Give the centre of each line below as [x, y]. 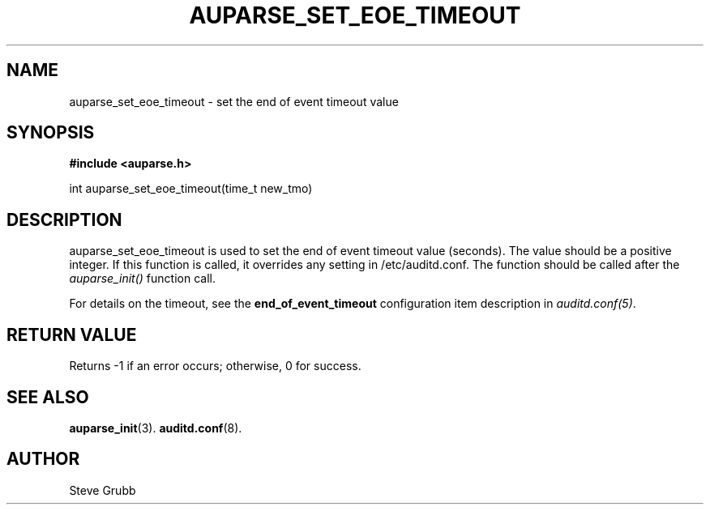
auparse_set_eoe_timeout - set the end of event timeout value [234, 101]
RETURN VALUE [72, 334]
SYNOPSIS [51, 133]
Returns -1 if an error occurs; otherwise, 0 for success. [215, 366]
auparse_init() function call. [142, 279]
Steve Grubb [103, 490]
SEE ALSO [48, 397]
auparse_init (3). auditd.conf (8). [156, 428]
